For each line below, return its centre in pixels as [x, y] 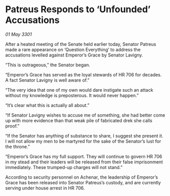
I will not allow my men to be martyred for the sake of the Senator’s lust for [83, 141]
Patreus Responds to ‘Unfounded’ [78, 9]
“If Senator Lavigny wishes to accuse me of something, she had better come [85, 115]
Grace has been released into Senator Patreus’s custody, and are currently [83, 182]
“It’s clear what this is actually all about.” [47, 105]
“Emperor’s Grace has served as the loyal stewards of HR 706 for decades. [83, 74]
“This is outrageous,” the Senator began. [48, 65]
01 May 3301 [19, 34]
